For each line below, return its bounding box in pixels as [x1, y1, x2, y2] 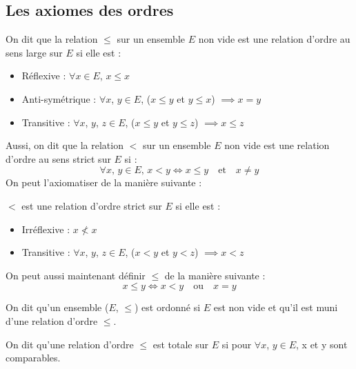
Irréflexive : [21, 221, 70, 236]
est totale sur [152, 337, 208, 351]
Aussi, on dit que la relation [6, 138, 123, 152]
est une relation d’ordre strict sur [21, 198, 162, 212]
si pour [221, 337, 252, 351]
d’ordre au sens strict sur [6, 151, 111, 166]
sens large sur [6, 45, 63, 59]
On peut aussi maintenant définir [6, 268, 146, 282]
